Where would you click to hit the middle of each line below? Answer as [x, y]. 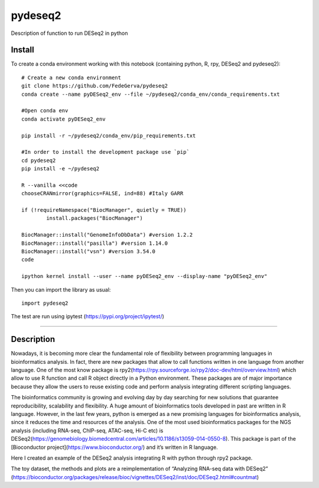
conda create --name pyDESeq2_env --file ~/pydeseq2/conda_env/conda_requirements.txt [151, 94]
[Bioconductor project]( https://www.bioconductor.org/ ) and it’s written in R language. [114, 447]
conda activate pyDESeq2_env [64, 119]
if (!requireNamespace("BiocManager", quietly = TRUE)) [104, 210]
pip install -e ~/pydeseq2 [61, 169]
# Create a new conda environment [71, 77]
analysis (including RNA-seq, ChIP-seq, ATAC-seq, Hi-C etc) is [87, 430]
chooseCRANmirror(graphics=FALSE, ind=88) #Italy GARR [102, 193]
